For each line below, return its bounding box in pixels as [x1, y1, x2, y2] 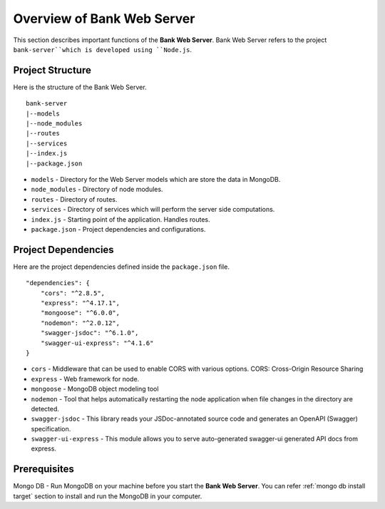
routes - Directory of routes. [31, 195, 118, 203]
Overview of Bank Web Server [13, 11, 195, 26]
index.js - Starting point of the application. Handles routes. [31, 215, 210, 224]
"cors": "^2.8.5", [40, 289, 106, 297]
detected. [31, 404, 60, 413]
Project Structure [13, 64, 92, 76]
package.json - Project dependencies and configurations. [31, 225, 206, 233]
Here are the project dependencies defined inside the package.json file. [13, 262, 230, 271]
